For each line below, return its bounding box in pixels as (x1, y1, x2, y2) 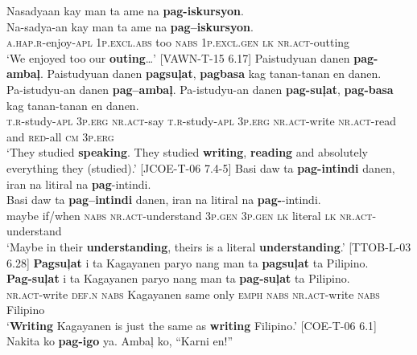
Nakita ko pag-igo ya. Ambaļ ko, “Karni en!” (6, 333, 233, 349)
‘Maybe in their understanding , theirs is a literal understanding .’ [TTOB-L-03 (6, 238, 411, 255)
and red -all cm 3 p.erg (6, 128, 114, 145)
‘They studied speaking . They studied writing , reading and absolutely (6, 144, 368, 161)
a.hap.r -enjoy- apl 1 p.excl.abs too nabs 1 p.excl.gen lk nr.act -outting (6, 34, 350, 51)
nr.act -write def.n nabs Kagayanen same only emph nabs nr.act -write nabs (6, 285, 380, 302)
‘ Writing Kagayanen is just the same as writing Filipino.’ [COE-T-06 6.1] (6, 316, 377, 333)
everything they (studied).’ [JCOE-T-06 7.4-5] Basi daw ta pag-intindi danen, (6, 159, 395, 176)
